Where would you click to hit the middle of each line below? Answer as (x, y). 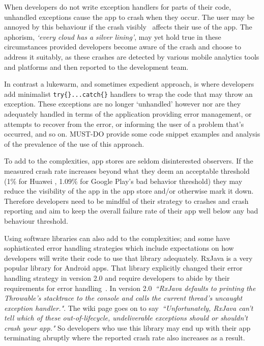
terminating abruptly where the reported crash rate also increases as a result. (125, 338)
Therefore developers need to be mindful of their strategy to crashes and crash (126, 201)
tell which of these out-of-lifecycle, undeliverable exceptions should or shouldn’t (126, 318)
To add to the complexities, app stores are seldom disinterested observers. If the (129, 161)
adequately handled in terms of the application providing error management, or (128, 114)
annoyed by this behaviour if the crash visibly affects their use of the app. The (128, 27)
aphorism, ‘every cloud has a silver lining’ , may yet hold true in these (113, 36)
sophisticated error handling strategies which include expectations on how (119, 248)
